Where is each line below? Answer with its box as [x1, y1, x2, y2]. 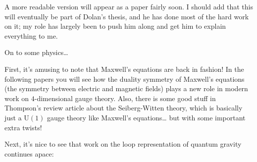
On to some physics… [4, 47, 68, 57]
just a [4, 112, 22, 122]
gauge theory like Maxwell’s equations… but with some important [47, 112, 246, 122]
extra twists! [4, 122, 42, 132]
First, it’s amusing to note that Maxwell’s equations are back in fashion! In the [4, 63, 244, 74]
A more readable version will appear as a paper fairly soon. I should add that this [4, 1, 253, 11]
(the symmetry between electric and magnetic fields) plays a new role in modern [4, 83, 248, 94]
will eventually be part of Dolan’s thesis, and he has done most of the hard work [4, 11, 249, 21]
